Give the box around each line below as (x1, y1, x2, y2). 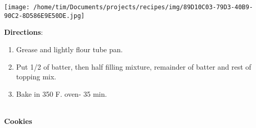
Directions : (4, 27, 43, 37)
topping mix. (16, 71, 56, 82)
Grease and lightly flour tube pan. (16, 44, 123, 54)
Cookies (4, 115, 32, 126)
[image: (4, 4, 30, 11)
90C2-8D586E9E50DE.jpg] (4, 12, 85, 19)
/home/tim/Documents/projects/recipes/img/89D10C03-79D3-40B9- (33, 4, 253, 11)
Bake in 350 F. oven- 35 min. (16, 88, 107, 99)
